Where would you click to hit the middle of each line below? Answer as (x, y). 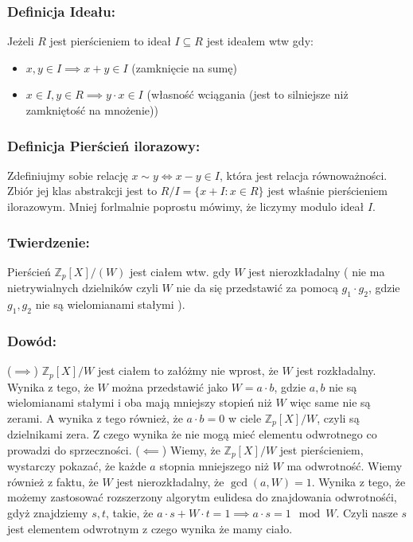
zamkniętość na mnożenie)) (92, 110)
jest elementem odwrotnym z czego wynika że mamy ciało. (150, 528)
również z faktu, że (53, 481)
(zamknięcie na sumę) (184, 67)
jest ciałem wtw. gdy (180, 271)
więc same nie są (330, 402)
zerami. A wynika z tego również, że (95, 417)
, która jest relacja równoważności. (303, 175)
